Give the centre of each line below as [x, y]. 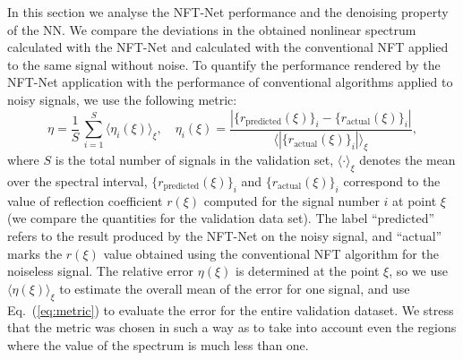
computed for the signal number [292, 200]
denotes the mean [407, 160]
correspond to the [392, 181]
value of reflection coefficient [85, 200]
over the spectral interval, [77, 181]
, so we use [419, 271]
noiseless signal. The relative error [101, 271]
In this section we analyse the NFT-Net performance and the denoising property [228, 12]
